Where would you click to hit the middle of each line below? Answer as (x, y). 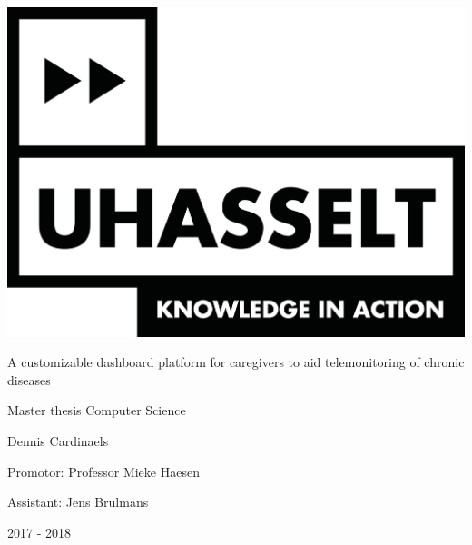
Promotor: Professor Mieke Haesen (103, 471)
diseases (29, 379)
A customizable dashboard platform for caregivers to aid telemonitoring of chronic (236, 362)
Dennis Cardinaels (58, 440)
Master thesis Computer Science (97, 410)
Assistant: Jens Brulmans (78, 502)
